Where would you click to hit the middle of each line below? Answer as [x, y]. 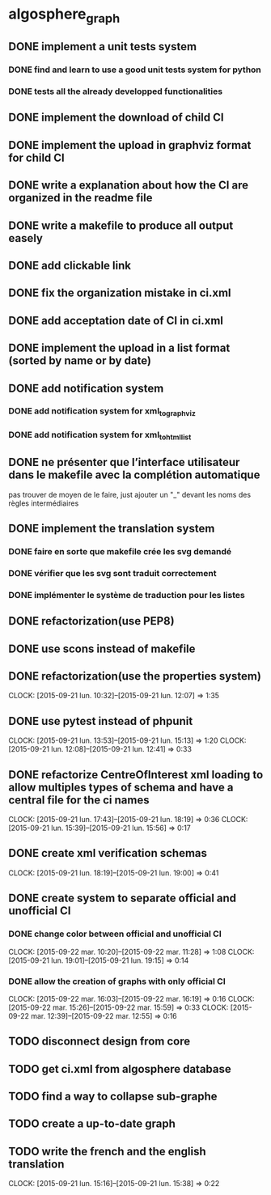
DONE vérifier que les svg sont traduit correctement [112, 573]
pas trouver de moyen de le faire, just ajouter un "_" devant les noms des [130, 494]
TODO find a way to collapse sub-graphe [113, 1097]
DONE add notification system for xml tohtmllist [100, 435]
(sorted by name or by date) [80, 361]
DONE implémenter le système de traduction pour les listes [127, 595]
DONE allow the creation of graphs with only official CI [117, 981]
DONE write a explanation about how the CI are [129, 186]
